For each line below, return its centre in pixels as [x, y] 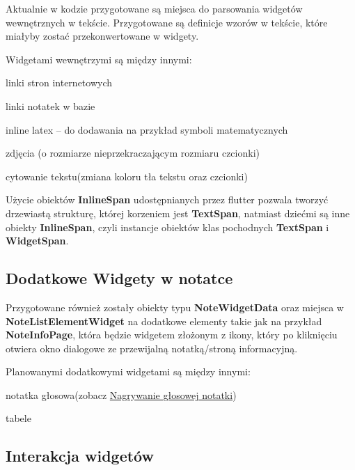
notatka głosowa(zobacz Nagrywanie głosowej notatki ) [121, 394]
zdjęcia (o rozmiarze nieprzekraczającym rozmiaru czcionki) [133, 153]
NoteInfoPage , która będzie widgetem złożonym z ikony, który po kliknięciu [172, 335]
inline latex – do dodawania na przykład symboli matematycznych [147, 129]
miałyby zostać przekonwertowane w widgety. [102, 36]
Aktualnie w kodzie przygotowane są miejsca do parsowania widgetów [154, 8]
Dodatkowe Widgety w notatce [119, 278]
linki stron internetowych [59, 83]
